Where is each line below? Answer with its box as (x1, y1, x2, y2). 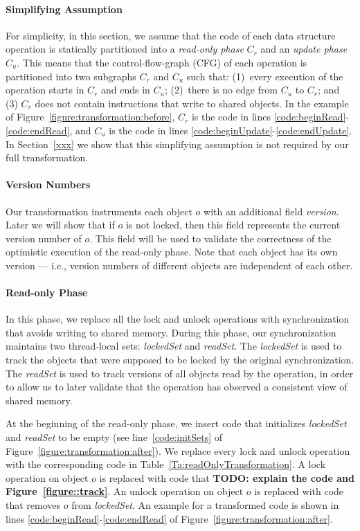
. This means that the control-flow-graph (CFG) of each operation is (17, 55, 307, 69)
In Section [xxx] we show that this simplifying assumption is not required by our (6, 136, 349, 151)
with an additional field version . (204, 204, 339, 218)
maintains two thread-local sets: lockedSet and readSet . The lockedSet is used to (6, 339, 342, 353)
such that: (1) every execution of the (186, 69, 343, 83)
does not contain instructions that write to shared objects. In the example (35, 96, 349, 110)
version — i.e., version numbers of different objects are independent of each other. (6, 258, 353, 272)
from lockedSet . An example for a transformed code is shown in (71, 498, 339, 512)
